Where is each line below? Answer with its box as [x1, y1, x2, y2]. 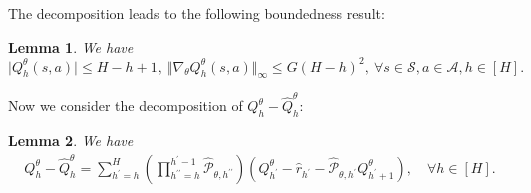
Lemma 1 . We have [8, 36, 134, 57]
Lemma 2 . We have [8, 130, 134, 150]
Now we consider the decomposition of [8, 95, 243, 116]
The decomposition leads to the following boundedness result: [8, 3, 385, 23]
